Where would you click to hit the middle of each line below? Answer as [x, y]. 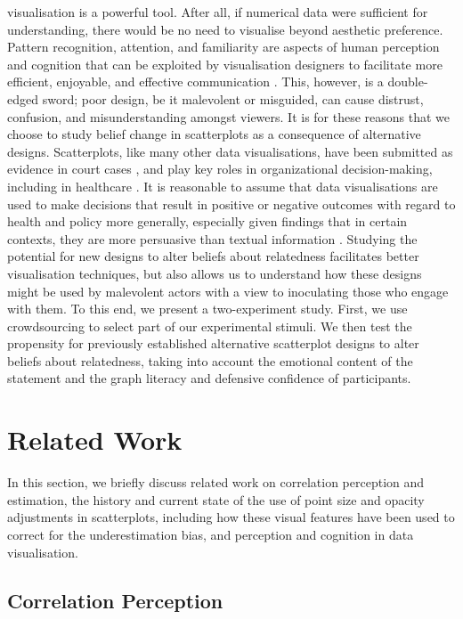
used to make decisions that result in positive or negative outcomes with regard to [231, 204]
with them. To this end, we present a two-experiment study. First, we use [207, 309]
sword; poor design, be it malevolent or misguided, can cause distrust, [233, 98]
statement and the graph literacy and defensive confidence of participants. [209, 378]
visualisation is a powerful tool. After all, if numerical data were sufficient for [218, 12]
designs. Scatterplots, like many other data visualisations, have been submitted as [230, 151]
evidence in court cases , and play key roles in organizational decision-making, [220, 169]
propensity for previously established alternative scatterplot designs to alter [213, 343]
